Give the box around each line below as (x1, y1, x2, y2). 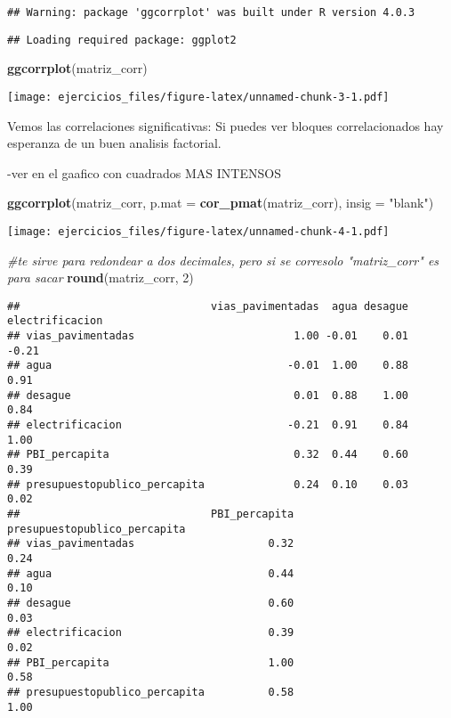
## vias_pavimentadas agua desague (7, 299, 409, 313)
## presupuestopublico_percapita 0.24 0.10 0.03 (7, 477, 409, 491)
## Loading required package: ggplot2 (7, 33, 237, 46)
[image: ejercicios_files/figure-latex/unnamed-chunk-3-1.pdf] (7, 90, 390, 103)
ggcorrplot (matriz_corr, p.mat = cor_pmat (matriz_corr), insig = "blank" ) (7, 193, 434, 212)
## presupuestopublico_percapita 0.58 (7, 685, 294, 698)
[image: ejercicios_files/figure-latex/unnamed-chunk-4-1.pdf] (7, 224, 390, 238)
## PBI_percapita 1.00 (7, 656, 294, 669)
